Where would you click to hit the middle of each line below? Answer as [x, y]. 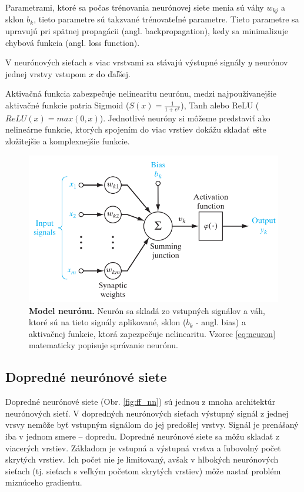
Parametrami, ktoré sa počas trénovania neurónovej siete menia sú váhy [135, 7]
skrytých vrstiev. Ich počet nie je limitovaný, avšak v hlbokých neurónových [142, 459]
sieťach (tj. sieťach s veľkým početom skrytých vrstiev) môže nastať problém [143, 470]
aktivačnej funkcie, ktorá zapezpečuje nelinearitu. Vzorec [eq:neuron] [152, 333]
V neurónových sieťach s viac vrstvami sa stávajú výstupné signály [126, 62]
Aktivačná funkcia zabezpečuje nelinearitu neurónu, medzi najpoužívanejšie [141, 93]
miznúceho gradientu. [44, 482]
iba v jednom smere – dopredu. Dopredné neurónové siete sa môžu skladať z [143, 436]
